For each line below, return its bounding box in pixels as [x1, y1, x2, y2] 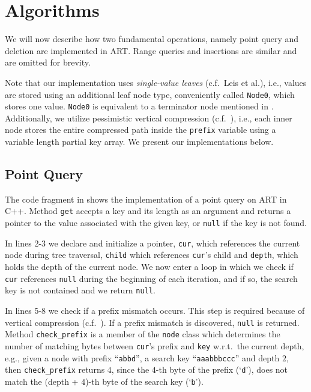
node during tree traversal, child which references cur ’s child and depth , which [5, 248, 298, 261]
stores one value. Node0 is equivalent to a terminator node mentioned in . [5, 100, 274, 112]
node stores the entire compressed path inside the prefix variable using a [5, 123, 276, 136]
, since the [111, 363, 149, 376]
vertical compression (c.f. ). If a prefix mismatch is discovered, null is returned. [5, 316, 300, 328]
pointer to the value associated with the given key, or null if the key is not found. [5, 216, 307, 229]
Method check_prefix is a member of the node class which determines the [5, 328, 280, 340]
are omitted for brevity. [5, 56, 91, 69]
